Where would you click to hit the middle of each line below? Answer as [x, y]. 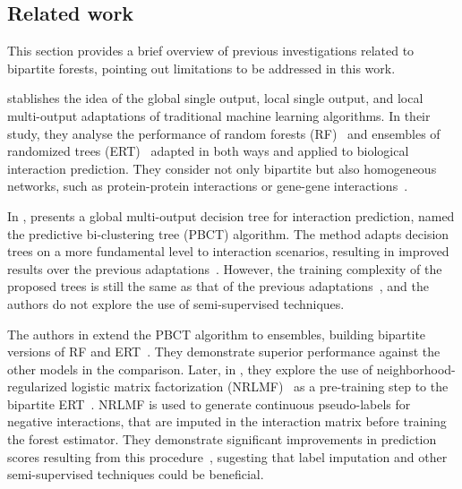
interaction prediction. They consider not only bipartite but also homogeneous [222, 168]
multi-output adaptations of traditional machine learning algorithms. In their [219, 115]
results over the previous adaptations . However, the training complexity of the [225, 268]
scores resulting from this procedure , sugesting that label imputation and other [227, 456]
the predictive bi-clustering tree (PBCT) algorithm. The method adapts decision [228, 233]
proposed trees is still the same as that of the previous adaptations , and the [218, 286]
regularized [37, 386]
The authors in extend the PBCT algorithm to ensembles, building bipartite [217, 334]
